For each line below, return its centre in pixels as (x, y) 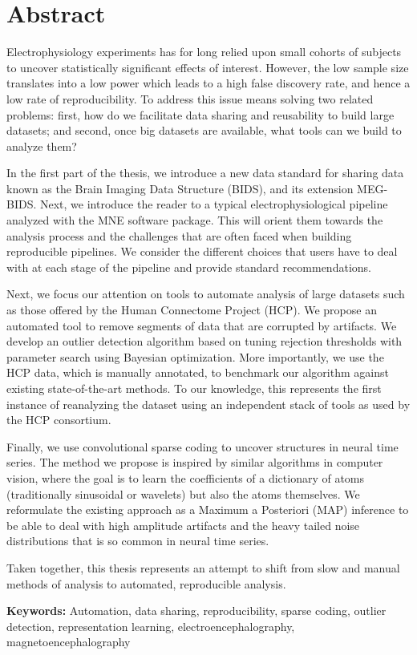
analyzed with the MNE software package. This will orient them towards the (195, 220)
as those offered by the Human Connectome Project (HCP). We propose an (192, 310)
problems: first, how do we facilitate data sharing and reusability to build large (200, 114)
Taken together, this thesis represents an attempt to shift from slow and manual (203, 567)
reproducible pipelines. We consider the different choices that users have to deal (202, 251)
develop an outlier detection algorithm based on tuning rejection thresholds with (204, 341)
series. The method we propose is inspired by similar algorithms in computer (195, 462)
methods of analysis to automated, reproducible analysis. (146, 583)
